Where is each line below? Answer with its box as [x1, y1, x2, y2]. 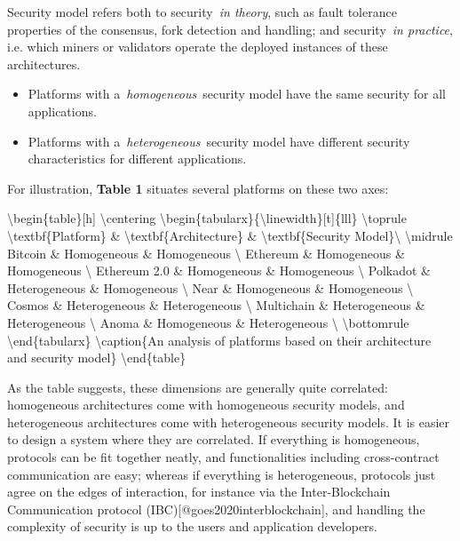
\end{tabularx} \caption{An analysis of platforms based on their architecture [7, 330, 432, 349]
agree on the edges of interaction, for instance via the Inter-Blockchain [7, 482, 391, 501]
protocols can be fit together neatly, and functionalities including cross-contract [7, 448, 440, 466]
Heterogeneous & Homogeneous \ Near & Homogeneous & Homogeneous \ [7, 278, 414, 297]
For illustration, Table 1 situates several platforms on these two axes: [7, 179, 389, 197]
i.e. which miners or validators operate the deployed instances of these [7, 37, 388, 56]
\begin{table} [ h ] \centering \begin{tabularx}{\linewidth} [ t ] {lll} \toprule [7, 209, 407, 227]
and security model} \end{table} [7, 348, 186, 367]
